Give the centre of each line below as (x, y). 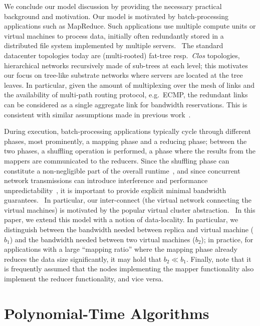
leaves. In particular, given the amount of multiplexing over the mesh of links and (129, 85)
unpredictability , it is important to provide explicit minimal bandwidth (115, 190)
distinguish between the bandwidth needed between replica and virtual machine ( (129, 229)
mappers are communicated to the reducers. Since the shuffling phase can (117, 160)
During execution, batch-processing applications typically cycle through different (127, 131)
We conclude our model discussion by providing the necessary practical (113, 6)
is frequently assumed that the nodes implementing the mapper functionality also (129, 269)
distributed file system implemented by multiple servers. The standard (114, 45)
